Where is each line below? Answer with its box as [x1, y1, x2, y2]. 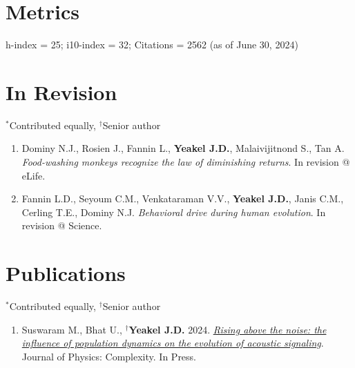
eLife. [21, 168, 46, 182]
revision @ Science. [21, 218, 102, 233]
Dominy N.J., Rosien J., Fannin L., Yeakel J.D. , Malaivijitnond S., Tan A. [21, 141, 345, 155]
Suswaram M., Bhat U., [21, 322, 122, 336]
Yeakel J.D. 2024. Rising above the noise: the [128, 322, 327, 336]
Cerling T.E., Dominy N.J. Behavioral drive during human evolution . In [21, 204, 326, 219]
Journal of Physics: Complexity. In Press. [21, 349, 197, 363]
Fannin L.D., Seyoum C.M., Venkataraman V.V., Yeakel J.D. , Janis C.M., [21, 191, 344, 206]
